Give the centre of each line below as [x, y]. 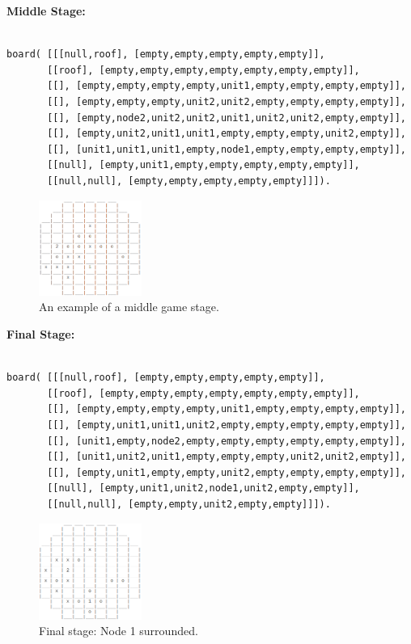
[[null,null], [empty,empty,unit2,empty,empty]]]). [189, 504]
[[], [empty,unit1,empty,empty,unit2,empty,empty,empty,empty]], [227, 472]
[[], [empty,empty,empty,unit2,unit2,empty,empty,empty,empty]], [227, 101]
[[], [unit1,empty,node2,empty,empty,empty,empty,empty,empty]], [227, 441]
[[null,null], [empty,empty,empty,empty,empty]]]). [189, 181]
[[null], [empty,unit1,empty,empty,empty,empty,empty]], [203, 165]
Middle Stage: [46, 11]
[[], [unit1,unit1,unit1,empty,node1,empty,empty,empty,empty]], [227, 149]
